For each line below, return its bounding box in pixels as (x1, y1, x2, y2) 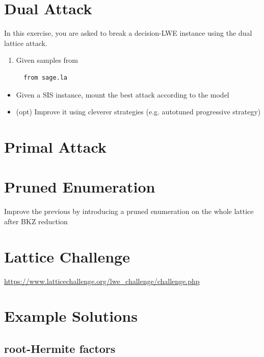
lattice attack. (4, 37, 47, 48)
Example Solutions (4, 305, 138, 326)
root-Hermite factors (4, 340, 116, 356)
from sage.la (23, 74, 68, 81)
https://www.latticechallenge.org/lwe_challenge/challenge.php (4, 275, 200, 286)
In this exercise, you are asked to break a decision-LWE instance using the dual (4, 28, 252, 38)
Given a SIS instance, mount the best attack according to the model (16, 89, 229, 100)
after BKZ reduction (4, 216, 68, 226)
